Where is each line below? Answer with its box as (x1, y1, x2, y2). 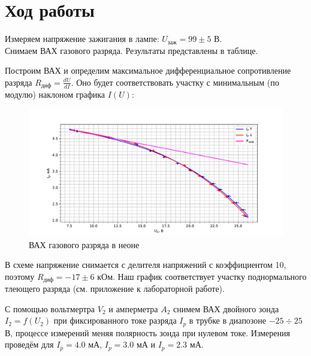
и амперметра (108, 302, 158, 315)
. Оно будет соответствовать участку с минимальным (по (71, 76, 279, 88)
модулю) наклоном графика (5, 88, 105, 101)
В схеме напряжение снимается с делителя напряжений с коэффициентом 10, (5, 258, 286, 271)
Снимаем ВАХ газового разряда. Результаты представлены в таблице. (5, 44, 258, 56)
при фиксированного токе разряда (53, 314, 177, 327)
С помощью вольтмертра (5, 302, 95, 315)
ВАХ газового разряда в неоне (29, 238, 140, 251)
